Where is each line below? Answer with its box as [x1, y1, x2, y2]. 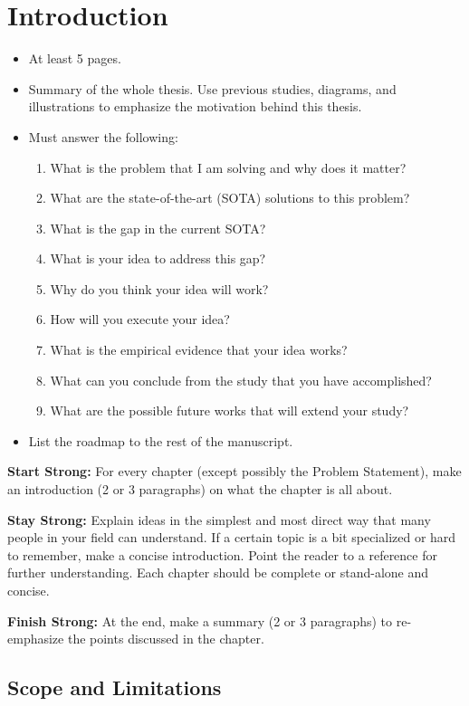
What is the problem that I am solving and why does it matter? [50, 157, 407, 176]
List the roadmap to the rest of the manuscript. [28, 431, 293, 450]
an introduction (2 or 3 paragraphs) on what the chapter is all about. [7, 480, 393, 499]
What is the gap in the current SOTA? [50, 218, 266, 237]
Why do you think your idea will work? [50, 279, 269, 298]
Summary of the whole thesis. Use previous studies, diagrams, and [28, 79, 397, 98]
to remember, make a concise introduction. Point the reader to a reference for [7, 545, 437, 564]
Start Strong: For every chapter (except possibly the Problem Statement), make [7, 462, 462, 481]
